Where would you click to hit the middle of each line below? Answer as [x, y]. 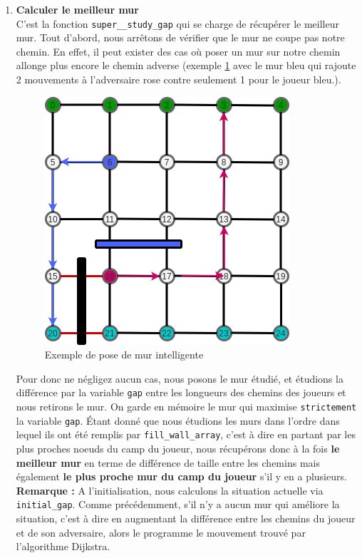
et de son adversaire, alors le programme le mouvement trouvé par [161, 532]
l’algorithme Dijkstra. [63, 546]
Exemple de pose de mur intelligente [124, 355]
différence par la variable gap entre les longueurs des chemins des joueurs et [181, 392]
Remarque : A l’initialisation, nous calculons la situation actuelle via [170, 490]
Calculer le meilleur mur [77, 9]
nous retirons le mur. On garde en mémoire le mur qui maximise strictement [186, 407]
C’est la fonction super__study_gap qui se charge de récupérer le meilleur [177, 23]
